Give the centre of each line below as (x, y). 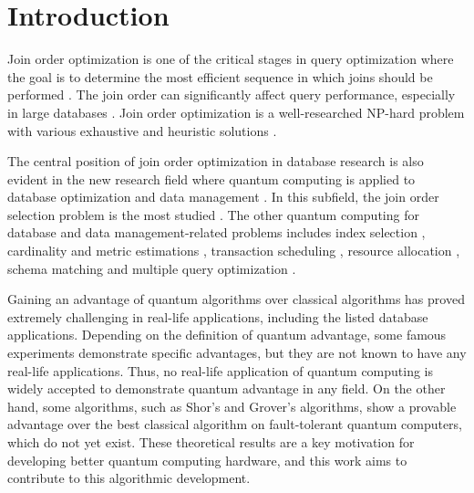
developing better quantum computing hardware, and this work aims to (207, 460)
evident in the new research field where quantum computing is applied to (211, 178)
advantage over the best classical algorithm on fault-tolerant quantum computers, (235, 424)
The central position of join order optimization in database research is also (216, 161)
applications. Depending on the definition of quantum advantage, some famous (227, 335)
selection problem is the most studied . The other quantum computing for (213, 214)
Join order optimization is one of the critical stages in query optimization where (231, 59)
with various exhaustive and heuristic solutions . (142, 130)
